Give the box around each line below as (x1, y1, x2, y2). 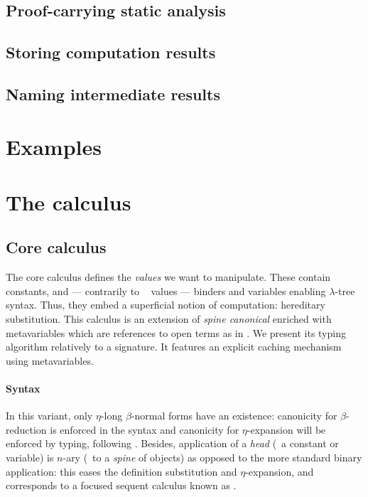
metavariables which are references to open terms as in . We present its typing (6, 325, 346, 340)
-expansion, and (245, 464, 314, 479)
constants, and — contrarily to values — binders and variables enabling (6, 283, 326, 298)
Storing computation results (6, 41, 216, 63)
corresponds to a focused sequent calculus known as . (6, 478, 237, 493)
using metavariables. (6, 353, 94, 368)
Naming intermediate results (6, 82, 220, 105)
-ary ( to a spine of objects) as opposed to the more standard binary (63, 450, 362, 465)
